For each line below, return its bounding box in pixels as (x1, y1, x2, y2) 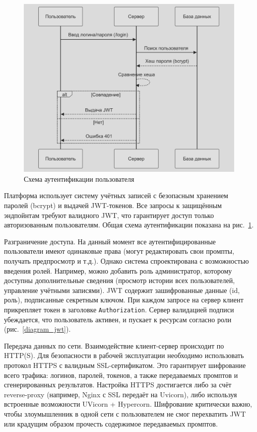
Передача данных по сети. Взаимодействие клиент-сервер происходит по (4, 340, 224, 351)
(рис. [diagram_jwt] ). (4, 324, 71, 334)
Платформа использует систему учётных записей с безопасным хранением (4, 190, 228, 201)
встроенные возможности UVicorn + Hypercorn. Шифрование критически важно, (4, 399, 253, 409)
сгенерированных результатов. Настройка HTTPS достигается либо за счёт (4, 379, 232, 390)
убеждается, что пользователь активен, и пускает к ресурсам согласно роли (4, 314, 232, 324)
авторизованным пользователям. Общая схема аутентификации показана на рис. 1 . (4, 219, 254, 230)
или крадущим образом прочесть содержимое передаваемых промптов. (4, 418, 218, 429)
